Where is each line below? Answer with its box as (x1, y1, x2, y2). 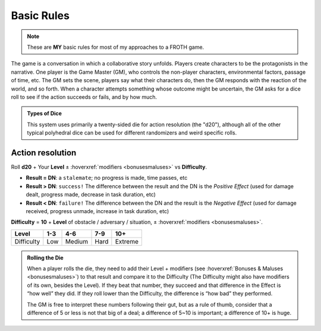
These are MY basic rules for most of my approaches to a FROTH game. (27, 43, 204, 51)
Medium (65, 237, 89, 245)
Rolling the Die (27, 254, 64, 261)
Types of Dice (27, 110, 62, 117)
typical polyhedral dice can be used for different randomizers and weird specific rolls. (27, 129, 237, 136)
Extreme (115, 237, 139, 245)
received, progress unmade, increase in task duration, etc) (26, 207, 169, 214)
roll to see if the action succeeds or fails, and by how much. (11, 93, 158, 101)
